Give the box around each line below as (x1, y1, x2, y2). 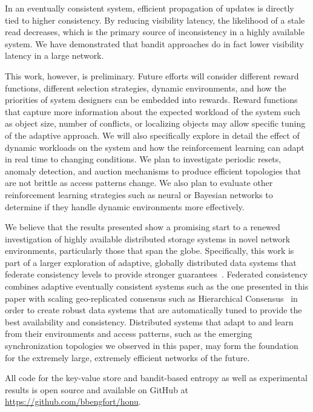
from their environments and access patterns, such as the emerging (5, 327, 252, 340)
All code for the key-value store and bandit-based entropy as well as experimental (5, 371, 308, 384)
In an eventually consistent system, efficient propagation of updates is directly (5, 2, 294, 14)
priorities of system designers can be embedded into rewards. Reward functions (5, 93, 298, 106)
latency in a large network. (5, 49, 104, 62)
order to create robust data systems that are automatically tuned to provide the (5, 304, 302, 316)
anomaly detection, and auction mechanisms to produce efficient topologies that (5, 164, 301, 177)
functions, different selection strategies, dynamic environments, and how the (5, 81, 286, 94)
